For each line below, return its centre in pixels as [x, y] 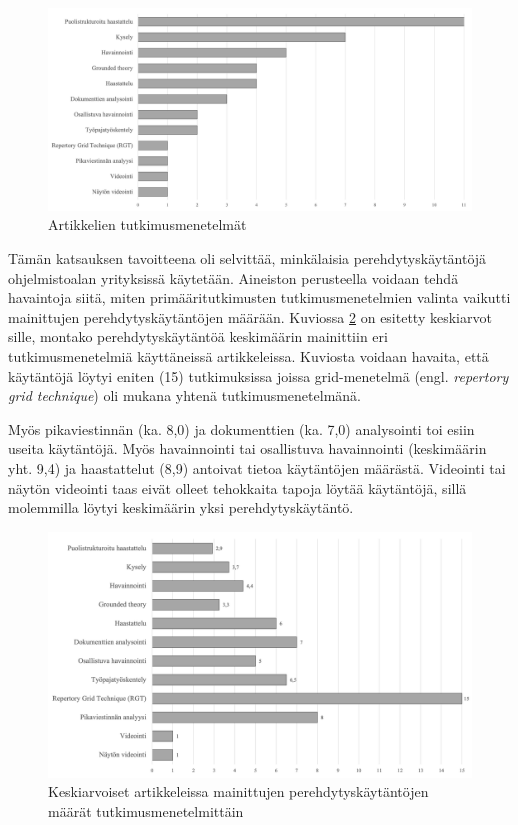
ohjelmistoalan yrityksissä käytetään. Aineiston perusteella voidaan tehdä [233, 277]
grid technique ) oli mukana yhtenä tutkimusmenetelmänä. [184, 395]
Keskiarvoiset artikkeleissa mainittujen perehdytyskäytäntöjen [238, 791]
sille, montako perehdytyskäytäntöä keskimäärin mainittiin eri [198, 336]
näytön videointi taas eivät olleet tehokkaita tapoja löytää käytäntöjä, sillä [237, 487]
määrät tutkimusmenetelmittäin [146, 810]
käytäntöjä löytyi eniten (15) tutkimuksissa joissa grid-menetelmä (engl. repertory [258, 375]
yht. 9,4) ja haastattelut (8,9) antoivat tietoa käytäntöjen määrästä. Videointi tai [257, 468]
